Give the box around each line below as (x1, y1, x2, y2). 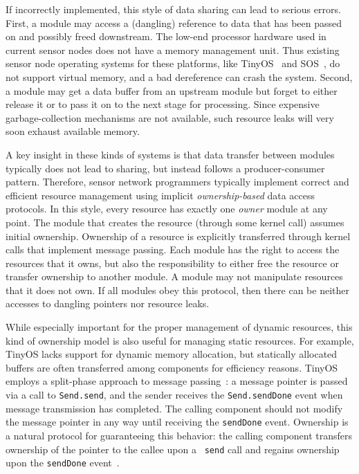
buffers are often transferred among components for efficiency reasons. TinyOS (6, 360, 338, 374)
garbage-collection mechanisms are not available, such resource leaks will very (6, 110, 334, 125)
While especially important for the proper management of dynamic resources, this (6, 320, 353, 334)
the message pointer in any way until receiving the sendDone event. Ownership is (6, 414, 349, 429)
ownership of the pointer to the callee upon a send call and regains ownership (6, 441, 340, 456)
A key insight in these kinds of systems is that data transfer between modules (6, 147, 335, 161)
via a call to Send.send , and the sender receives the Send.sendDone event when (6, 388, 343, 402)
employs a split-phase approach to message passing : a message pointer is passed (6, 374, 348, 388)
